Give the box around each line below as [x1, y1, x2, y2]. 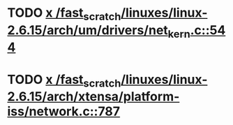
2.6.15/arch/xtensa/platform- [7, 89, 180, 105]
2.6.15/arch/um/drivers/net [7, 22, 169, 38]
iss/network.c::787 [7, 103, 121, 119]
